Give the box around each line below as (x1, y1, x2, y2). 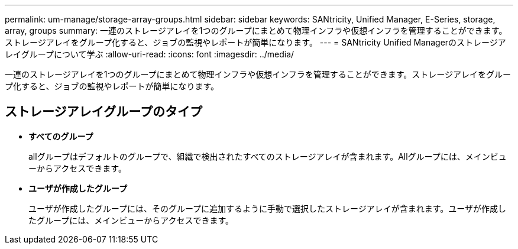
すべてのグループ (28, 131, 93, 141)
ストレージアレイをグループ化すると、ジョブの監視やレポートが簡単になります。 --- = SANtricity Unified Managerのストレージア (5, 37, 506, 47)
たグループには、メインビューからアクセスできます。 (28, 215, 234, 225)
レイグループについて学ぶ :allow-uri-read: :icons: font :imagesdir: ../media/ (5, 49, 294, 59)
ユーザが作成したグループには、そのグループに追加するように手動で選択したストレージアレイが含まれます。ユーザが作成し (28, 203, 507, 214)
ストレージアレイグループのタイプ (5, 104, 202, 119)
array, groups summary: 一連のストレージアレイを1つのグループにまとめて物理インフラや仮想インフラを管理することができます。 (5, 25, 507, 35)
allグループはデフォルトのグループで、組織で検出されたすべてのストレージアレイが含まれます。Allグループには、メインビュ (28, 151, 507, 161)
